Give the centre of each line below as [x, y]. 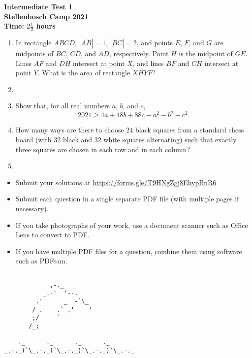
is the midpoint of [206, 53]
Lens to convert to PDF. [52, 235]
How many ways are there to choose [70, 130]
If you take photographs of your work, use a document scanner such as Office [132, 225]
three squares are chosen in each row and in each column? [103, 149]
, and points [155, 43]
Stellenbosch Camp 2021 [46, 16]
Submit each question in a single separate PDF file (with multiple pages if [127, 199]
